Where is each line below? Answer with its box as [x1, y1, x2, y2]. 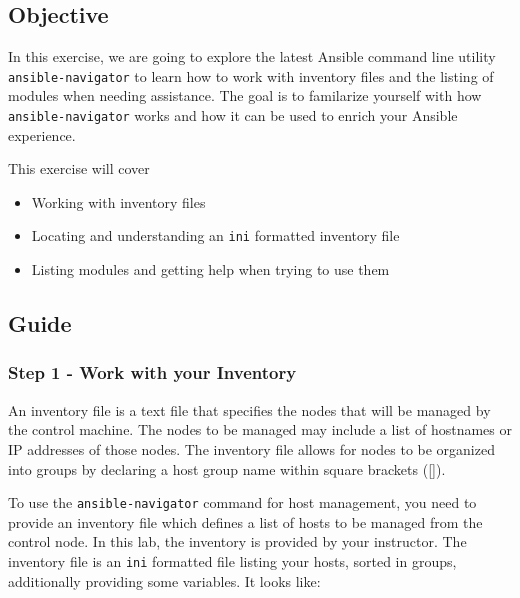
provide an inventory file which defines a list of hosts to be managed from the [8, 511, 483, 532]
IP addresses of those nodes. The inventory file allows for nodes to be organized [8, 438, 495, 459]
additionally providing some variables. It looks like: [8, 570, 321, 591]
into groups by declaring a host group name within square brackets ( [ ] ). [8, 458, 446, 479]
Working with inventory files [31, 191, 206, 212]
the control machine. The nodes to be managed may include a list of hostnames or [8, 419, 512, 440]
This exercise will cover [8, 158, 150, 179]
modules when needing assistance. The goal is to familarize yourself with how [8, 85, 482, 106]
